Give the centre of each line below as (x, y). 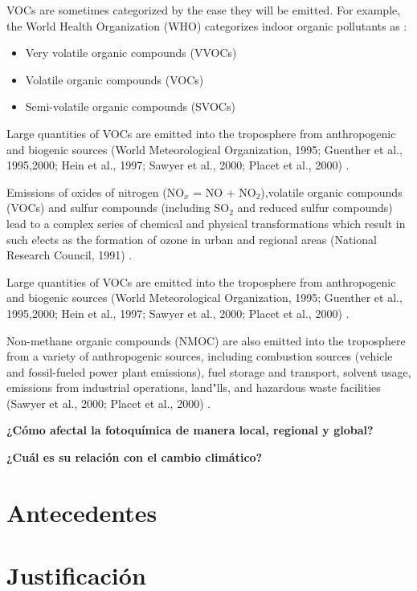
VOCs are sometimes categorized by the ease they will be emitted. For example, (204, 10)
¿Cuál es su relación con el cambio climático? (135, 457)
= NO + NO (225, 192)
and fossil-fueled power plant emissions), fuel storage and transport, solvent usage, (209, 371)
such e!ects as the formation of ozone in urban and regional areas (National (192, 239)
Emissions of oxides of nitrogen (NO (96, 192)
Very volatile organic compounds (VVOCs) (131, 53)
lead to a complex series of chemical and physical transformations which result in (206, 223)
